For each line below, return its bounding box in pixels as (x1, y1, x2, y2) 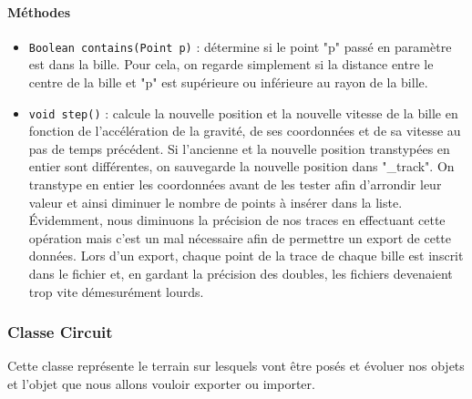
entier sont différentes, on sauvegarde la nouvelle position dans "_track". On (28, 157, 455, 176)
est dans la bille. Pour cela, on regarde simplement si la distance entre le (28, 55, 434, 74)
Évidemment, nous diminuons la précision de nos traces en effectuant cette (28, 210, 446, 230)
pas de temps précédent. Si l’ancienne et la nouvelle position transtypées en (28, 138, 450, 158)
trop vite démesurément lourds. (28, 281, 204, 301)
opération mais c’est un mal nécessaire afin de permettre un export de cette (28, 228, 452, 247)
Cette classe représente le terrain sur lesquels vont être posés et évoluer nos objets (7, 356, 465, 375)
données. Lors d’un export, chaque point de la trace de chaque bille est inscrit (28, 246, 464, 265)
